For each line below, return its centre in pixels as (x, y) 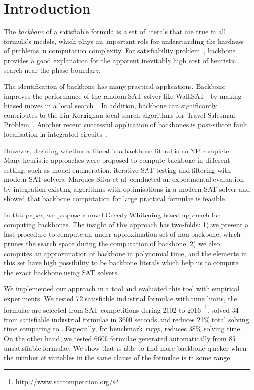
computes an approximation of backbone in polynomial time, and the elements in (126, 253)
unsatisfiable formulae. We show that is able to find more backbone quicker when (125, 348)
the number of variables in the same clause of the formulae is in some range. (118, 357)
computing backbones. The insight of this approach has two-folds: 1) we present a (126, 224)
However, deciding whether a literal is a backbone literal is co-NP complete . (119, 150)
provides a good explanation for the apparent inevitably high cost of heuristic (120, 60)
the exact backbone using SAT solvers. (62, 272)
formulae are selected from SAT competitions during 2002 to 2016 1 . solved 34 (121, 309)
